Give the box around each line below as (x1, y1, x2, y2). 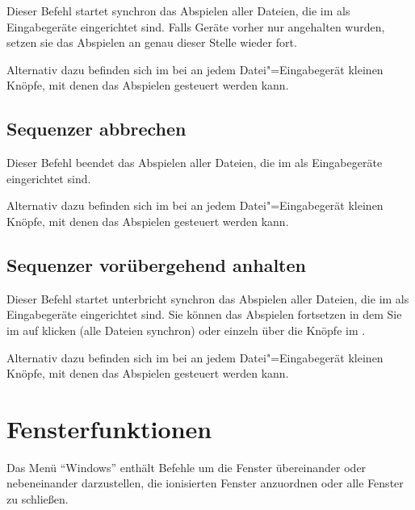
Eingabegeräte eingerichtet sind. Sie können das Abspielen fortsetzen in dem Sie (6, 306, 402, 323)
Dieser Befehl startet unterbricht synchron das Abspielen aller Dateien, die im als (6, 290, 409, 307)
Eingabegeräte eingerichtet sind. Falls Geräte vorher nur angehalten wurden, (6, 18, 385, 35)
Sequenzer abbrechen (6, 116, 187, 141)
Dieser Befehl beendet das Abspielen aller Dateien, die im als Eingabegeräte (6, 154, 383, 171)
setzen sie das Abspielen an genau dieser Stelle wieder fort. (6, 34, 297, 51)
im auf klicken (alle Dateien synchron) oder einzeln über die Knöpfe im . (6, 321, 366, 338)
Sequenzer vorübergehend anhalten (6, 252, 306, 277)
